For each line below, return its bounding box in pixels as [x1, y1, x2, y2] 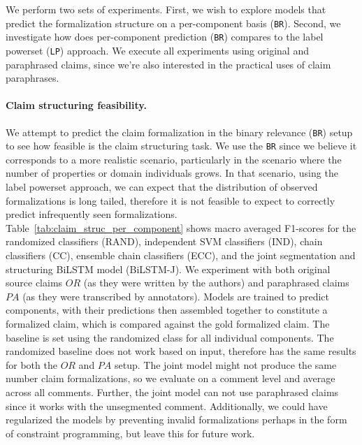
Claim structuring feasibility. [6, 98, 147, 112]
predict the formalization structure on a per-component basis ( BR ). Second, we [6, 15, 341, 30]
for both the [6, 357, 57, 372]
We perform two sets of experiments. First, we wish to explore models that [6, 2, 326, 16]
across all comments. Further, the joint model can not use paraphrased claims [6, 384, 339, 399]
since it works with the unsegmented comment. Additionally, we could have [6, 398, 328, 413]
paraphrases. [6, 71, 59, 85]
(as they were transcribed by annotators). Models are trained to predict [22, 289, 330, 303]
